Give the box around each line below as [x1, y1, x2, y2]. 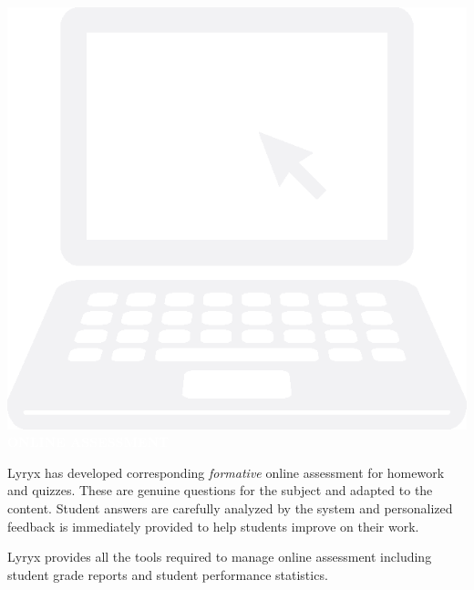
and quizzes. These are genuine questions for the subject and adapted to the [7, 481, 433, 500]
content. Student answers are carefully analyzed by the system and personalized [7, 498, 453, 517]
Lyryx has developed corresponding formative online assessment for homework [7, 462, 445, 481]
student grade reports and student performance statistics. [7, 564, 328, 584]
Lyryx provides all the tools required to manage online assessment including [7, 547, 432, 566]
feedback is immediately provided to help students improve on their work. [7, 516, 419, 535]
